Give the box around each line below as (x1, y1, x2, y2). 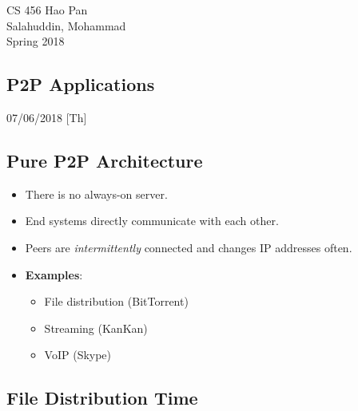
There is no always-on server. (25, 185, 168, 202)
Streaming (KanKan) (44, 319, 148, 336)
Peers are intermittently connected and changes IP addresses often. (25, 239, 352, 255)
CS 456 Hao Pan (6, 2, 88, 18)
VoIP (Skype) (44, 346, 112, 363)
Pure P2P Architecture (6, 148, 203, 172)
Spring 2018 (6, 33, 65, 49)
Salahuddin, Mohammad (6, 17, 126, 34)
